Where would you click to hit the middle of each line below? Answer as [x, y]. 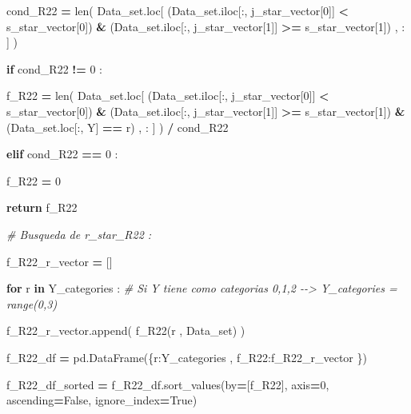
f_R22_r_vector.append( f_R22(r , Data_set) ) [126, 330]
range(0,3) [32, 303]
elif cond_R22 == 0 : [62, 154]
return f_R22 [42, 207]
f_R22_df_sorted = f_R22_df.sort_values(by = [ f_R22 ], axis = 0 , [168, 384]
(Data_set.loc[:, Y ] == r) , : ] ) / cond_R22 [118, 127]
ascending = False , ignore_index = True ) [102, 400]
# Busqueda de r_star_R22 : [79, 234]
